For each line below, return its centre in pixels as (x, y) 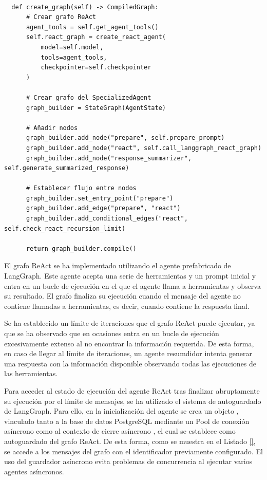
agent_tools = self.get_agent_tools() (92, 27)
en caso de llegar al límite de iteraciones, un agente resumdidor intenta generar (128, 353)
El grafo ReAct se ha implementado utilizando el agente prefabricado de (118, 265)
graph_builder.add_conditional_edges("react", (107, 219)
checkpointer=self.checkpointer (96, 68)
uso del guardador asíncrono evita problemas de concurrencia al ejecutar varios (128, 461)
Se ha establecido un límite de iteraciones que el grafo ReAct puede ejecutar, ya (130, 323)
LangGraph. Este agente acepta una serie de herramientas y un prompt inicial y (130, 276)
